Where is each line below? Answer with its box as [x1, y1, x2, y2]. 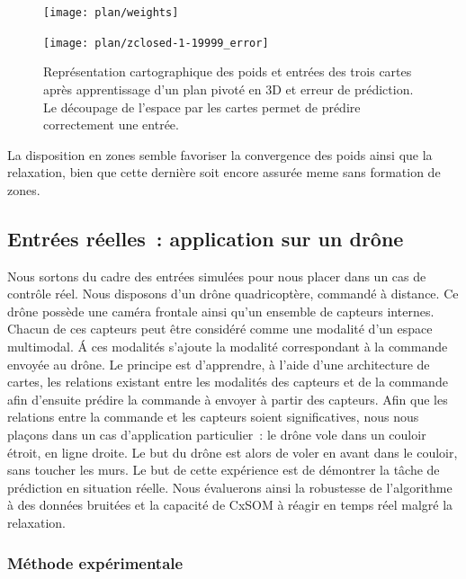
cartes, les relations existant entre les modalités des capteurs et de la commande [7, 372, 448, 391]
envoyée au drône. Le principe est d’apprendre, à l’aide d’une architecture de [7, 354, 430, 373]
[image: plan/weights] [43, 6, 179, 19]
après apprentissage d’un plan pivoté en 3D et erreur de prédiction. [43, 79, 414, 98]
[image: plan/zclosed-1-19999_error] [43, 36, 269, 49]
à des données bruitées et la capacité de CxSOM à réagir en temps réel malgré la [7, 495, 453, 514]
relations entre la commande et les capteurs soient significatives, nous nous [7, 407, 419, 426]
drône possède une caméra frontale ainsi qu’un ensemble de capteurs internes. [7, 301, 435, 320]
